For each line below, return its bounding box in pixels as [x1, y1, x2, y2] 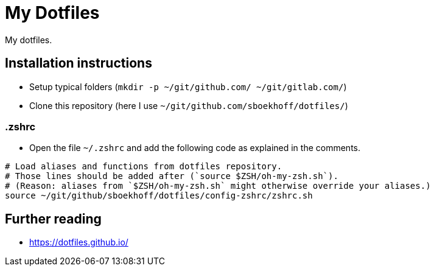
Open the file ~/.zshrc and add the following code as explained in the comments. [29, 143, 361, 153]
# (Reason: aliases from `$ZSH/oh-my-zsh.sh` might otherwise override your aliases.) [5, 181, 431, 191]
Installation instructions [5, 55, 152, 71]
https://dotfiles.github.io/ [29, 237, 128, 248]
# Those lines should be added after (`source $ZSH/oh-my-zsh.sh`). [5, 171, 338, 181]
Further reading [5, 211, 102, 227]
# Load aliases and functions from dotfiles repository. [5, 161, 282, 172]
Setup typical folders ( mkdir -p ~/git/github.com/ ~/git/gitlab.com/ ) [29, 81, 347, 92]
